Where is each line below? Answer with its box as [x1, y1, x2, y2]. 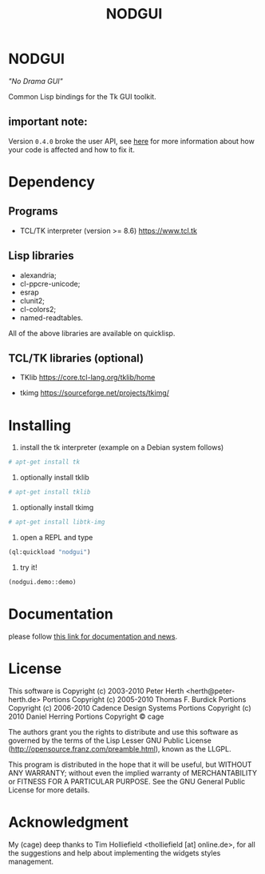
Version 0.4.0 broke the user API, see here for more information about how [8, 136, 255, 146]
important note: [8, 115, 88, 129]
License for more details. [8, 785, 90, 795]
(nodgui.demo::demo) [8, 578, 77, 586]
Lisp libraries [8, 249, 74, 263]
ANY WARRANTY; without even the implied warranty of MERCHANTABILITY [8, 768, 258, 777]
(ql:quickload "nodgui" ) [8, 547, 91, 556]
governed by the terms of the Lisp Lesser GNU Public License [8, 736, 212, 745]
